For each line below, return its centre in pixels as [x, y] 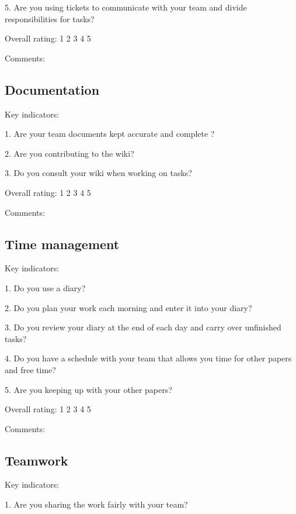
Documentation [52, 89]
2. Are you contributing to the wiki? [69, 153]
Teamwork [36, 460]
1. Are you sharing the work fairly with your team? [96, 504]
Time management [62, 244]
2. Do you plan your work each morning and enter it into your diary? [128, 307]
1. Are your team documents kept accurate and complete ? [110, 134]
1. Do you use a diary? [45, 287]
